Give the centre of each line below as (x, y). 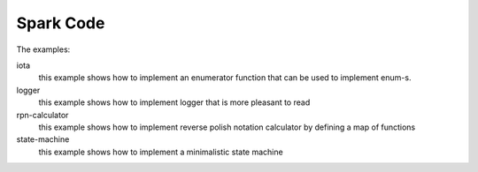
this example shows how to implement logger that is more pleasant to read (174, 102)
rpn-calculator (42, 115)
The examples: (43, 49)
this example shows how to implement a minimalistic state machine (161, 152)
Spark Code (61, 23)
